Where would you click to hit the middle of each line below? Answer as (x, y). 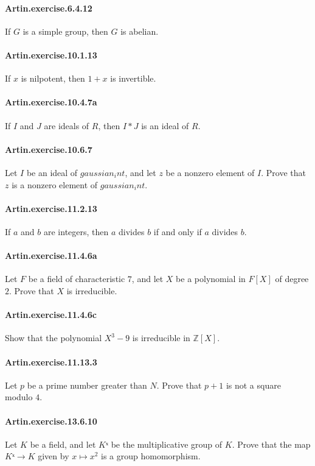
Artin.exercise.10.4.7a (51, 102)
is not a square (253, 385)
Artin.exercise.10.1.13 (51, 55)
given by (54, 456)
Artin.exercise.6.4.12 (49, 8)
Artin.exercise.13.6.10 (51, 421)
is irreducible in (161, 338)
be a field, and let (63, 444)
